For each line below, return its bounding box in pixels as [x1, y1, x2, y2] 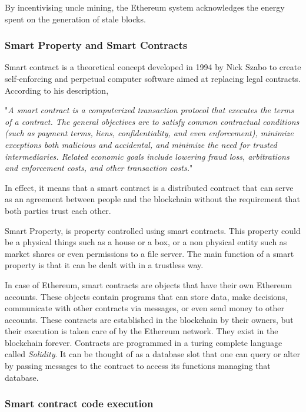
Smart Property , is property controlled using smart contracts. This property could [5, 224, 301, 236]
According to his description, [5, 84, 109, 96]
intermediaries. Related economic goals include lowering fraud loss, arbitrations [5, 150, 290, 162]
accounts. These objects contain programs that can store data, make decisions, [5, 290, 288, 302]
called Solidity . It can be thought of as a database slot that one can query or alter [5, 348, 300, 360]
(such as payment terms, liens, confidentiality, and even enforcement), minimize [5, 127, 294, 139]
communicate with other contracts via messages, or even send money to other [5, 302, 284, 314]
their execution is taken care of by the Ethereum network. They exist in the [5, 325, 278, 337]
